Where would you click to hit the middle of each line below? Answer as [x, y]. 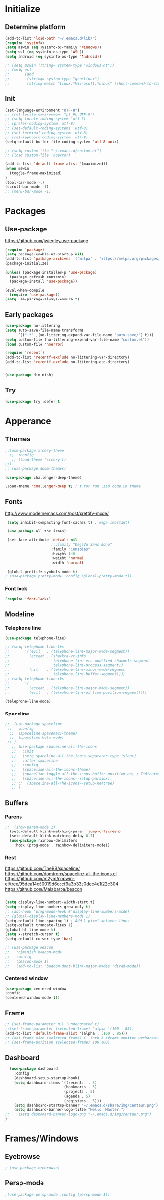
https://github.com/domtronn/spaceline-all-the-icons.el [61, 874]
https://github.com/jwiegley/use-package [47, 241]
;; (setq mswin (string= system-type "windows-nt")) [60, 65]
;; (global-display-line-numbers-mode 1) [48, 916]
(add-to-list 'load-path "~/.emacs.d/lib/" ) [51, 38]
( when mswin [17, 169]
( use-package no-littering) [34, 326]
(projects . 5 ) [80, 1092]
